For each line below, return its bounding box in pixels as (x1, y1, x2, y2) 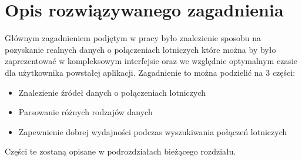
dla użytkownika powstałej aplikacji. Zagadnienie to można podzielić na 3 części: (5, 66, 296, 78)
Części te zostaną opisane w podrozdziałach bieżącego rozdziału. (5, 145, 236, 157)
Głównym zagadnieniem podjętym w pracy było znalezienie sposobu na (5, 32, 261, 44)
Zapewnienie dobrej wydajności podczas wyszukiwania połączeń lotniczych (18, 125, 287, 137)
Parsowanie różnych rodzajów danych (18, 106, 153, 118)
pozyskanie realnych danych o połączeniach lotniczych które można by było (5, 43, 276, 55)
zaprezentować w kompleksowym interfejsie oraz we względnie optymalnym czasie (5, 55, 298, 67)
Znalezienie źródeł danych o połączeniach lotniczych (18, 86, 206, 98)
